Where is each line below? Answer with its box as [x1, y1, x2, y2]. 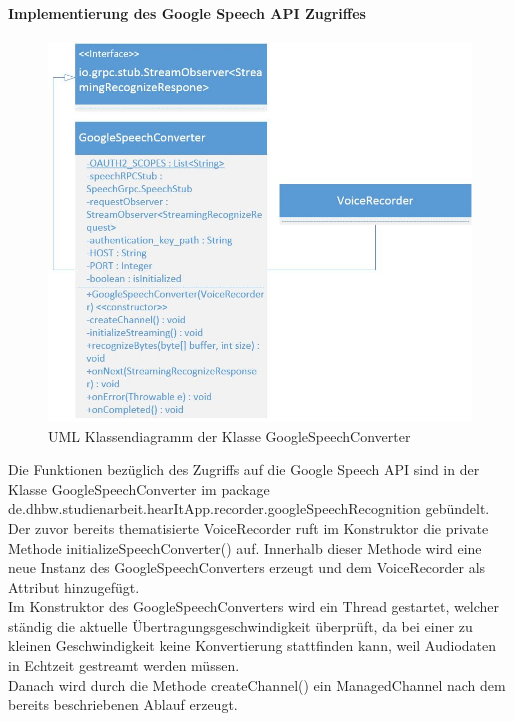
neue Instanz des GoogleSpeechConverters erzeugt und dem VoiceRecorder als [8, 557, 486, 578]
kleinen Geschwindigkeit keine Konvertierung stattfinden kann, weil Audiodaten [8, 635, 497, 656]
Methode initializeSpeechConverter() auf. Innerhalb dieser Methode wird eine [8, 537, 482, 558]
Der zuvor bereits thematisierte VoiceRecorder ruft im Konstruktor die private [8, 517, 489, 538]
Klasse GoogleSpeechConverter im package [8, 478, 270, 499]
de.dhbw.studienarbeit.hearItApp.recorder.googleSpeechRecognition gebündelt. [8, 498, 490, 519]
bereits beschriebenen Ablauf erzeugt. [8, 694, 238, 715]
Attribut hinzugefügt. [8, 576, 140, 597]
